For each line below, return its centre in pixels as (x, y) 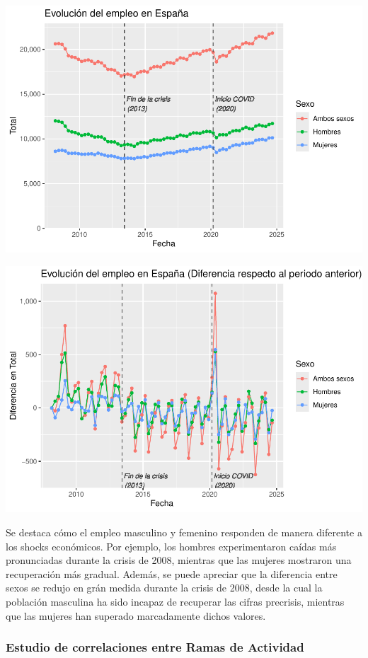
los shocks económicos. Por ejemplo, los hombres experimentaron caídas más (171, 546)
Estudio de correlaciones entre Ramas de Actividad (155, 647)
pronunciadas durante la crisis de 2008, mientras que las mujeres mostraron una (179, 560)
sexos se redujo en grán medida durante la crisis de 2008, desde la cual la (164, 588)
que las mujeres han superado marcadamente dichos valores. (136, 615)
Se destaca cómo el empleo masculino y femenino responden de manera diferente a (184, 532)
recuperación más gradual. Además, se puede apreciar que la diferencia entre (172, 573)
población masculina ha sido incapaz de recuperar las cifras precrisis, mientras (175, 601)
